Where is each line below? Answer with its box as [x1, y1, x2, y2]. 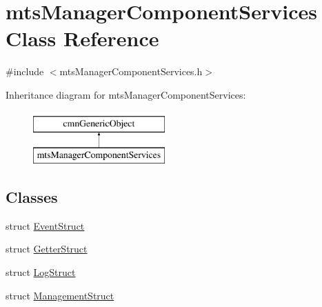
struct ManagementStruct [6, 288, 114, 302]
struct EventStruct [6, 218, 85, 232]
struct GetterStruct [6, 241, 88, 256]
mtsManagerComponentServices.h [59, 64, 203, 79]
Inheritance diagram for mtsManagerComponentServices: [6, 87, 246, 101]
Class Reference [6, 24, 159, 52]
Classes [6, 186, 58, 208]
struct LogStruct [6, 265, 76, 279]
